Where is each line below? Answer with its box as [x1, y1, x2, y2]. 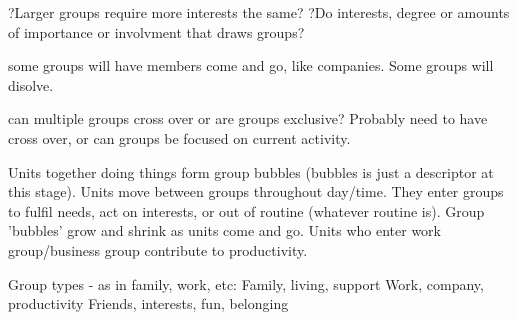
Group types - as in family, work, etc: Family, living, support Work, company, [8, 273, 484, 294]
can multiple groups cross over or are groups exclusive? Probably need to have [8, 108, 488, 129]
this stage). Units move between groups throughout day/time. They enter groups [8, 181, 504, 202]
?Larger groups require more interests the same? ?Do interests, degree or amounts [8, 2, 510, 22]
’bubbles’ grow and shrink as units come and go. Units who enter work [8, 220, 441, 241]
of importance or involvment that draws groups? [8, 21, 305, 42]
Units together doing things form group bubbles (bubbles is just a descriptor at [8, 161, 494, 182]
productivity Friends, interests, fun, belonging [8, 293, 289, 314]
